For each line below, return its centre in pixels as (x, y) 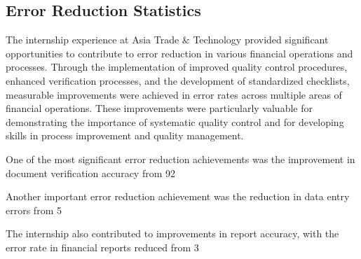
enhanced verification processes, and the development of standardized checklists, (178, 80)
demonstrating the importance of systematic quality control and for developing (175, 121)
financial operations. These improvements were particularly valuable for (159, 108)
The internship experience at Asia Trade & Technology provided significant (167, 40)
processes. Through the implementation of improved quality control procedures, (177, 67)
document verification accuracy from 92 (91, 173)
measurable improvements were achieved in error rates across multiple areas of (174, 94)
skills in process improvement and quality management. (125, 135)
